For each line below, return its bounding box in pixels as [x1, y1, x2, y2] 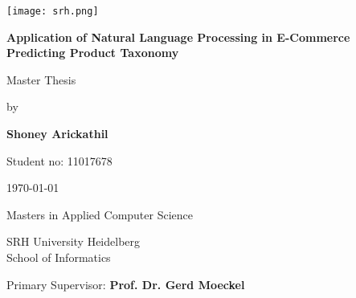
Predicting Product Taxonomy [6, 44, 179, 61]
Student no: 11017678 [6, 152, 113, 169]
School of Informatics [6, 249, 111, 265]
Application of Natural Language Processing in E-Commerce [6, 28, 350, 45]
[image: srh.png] [6, 6, 99, 17]
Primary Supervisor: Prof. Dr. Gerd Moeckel [6, 276, 245, 292]
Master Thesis [6, 71, 76, 88]
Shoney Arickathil [6, 125, 108, 142]
